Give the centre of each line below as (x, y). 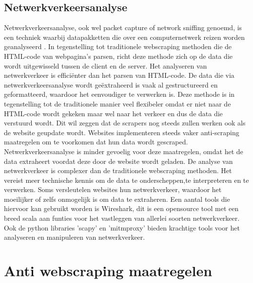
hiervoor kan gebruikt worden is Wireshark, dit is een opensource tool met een (121, 208)
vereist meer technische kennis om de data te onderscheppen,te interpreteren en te (126, 180)
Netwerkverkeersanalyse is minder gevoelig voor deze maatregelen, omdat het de (124, 151)
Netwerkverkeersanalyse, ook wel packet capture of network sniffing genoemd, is (123, 27)
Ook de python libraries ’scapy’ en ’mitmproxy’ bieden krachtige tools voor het (122, 227)
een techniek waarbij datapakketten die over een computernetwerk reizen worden (125, 37)
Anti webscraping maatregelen (108, 271)
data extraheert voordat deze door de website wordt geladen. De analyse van (118, 161)
